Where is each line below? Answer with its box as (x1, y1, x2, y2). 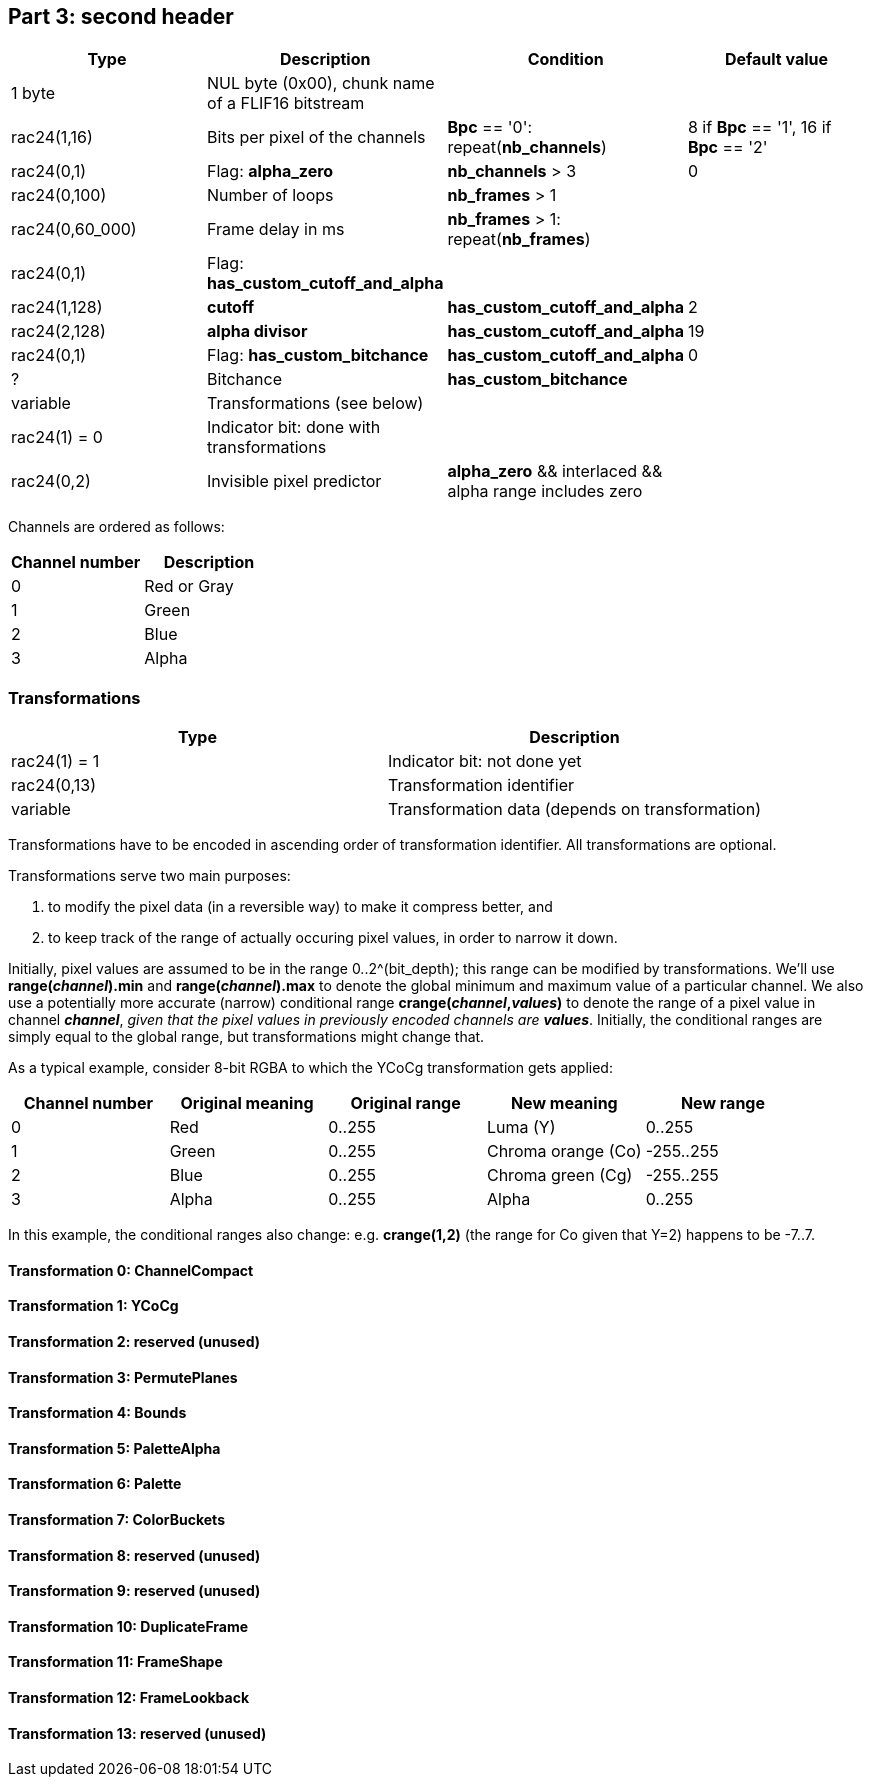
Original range (350, 1093, 461, 1114)
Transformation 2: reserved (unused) (8, 1333, 261, 1350)
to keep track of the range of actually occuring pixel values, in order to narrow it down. (48, 929, 618, 947)
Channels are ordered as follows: (8, 518, 225, 536)
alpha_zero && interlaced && (447, 461, 663, 482)
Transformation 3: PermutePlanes (8, 1368, 238, 1386)
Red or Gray (144, 576, 234, 597)
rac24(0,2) (11, 471, 91, 492)
